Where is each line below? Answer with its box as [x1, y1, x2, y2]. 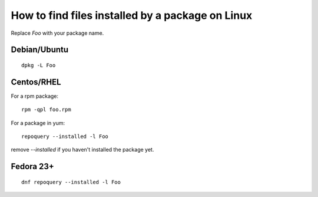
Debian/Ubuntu [11, 45, 69, 55]
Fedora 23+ [11, 162, 54, 172]
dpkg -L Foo [21, 62, 56, 68]
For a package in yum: [11, 119, 65, 126]
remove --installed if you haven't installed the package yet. [11, 146, 154, 153]
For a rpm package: [11, 92, 59, 100]
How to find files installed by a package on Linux [11, 9, 253, 22]
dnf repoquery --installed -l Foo [21, 179, 121, 185]
